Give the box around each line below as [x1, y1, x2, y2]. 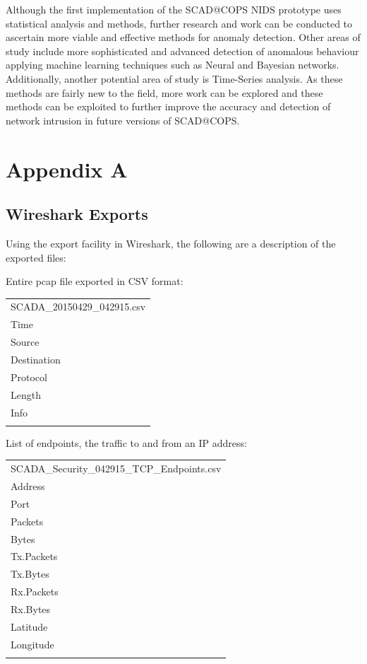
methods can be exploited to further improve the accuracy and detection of [6, 99, 331, 114]
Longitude [11, 636, 54, 651]
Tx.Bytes [11, 566, 49, 581]
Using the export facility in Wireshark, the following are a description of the [6, 235, 336, 250]
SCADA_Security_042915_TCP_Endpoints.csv [11, 461, 222, 476]
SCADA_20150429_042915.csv [11, 299, 146, 314]
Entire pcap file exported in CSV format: [6, 274, 183, 289]
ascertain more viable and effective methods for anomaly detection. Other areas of [6, 30, 361, 45]
